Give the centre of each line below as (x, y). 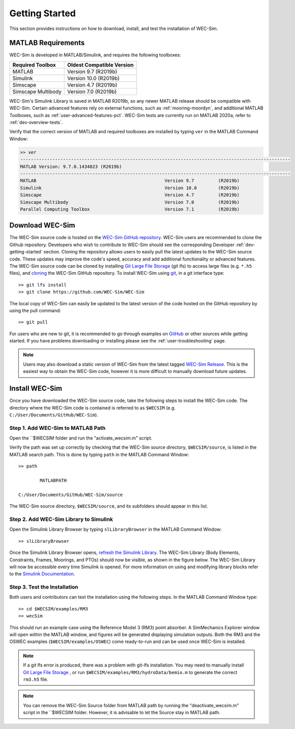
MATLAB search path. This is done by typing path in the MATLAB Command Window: (99, 454)
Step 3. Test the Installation (44, 587)
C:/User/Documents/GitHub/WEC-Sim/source (71, 494)
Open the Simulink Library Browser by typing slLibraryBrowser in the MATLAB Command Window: (116, 530)
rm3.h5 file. (36, 679)
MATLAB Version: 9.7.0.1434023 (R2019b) (71, 166)
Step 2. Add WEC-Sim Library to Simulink (61, 519)
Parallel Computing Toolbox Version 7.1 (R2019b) (130, 209)
